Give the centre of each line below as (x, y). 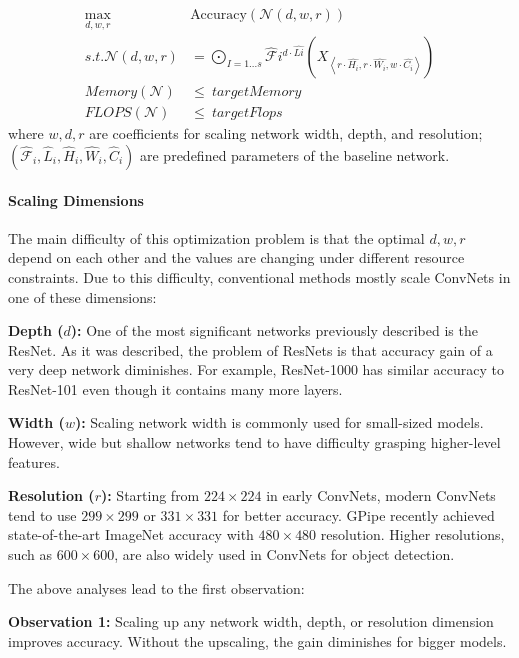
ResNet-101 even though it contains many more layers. (175, 388)
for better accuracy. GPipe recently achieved (358, 514)
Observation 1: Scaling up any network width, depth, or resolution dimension (251, 621)
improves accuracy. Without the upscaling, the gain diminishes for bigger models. (257, 640)
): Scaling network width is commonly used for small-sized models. (279, 422)
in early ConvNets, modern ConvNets (381, 495)
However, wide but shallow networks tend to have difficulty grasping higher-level (254, 442)
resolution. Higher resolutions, (412, 534)
